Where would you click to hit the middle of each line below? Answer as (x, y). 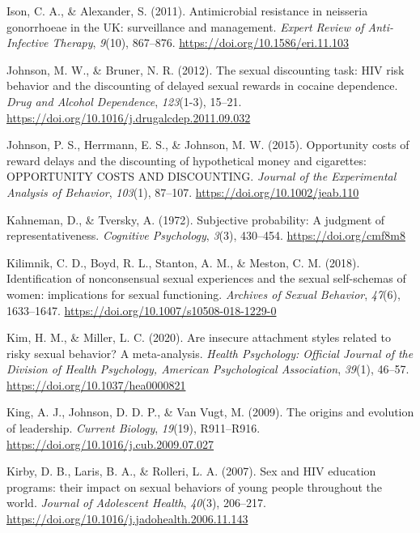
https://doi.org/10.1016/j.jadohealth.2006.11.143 (127, 519)
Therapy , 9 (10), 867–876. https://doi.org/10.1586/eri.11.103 (201, 43)
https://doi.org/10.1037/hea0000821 (96, 384)
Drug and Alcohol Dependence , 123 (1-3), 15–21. (124, 101)
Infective (28, 43)
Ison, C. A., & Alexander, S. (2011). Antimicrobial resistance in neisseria (187, 11)
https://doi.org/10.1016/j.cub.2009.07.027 (110, 443)
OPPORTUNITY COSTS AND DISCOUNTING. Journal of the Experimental (202, 176)
